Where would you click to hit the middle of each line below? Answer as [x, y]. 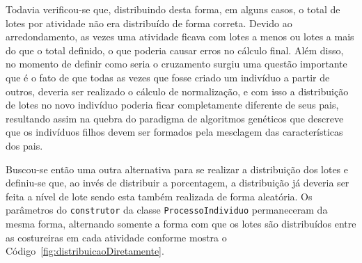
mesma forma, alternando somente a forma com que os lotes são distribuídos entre [181, 223]
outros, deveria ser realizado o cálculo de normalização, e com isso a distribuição [177, 91]
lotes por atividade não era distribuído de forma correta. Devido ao [149, 23]
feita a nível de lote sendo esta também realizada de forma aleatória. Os [159, 196]
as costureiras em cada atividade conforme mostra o [116, 237]
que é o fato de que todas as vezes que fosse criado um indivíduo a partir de [168, 77]
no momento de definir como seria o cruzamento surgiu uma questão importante [176, 64]
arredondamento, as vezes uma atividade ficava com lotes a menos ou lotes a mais [180, 37]
